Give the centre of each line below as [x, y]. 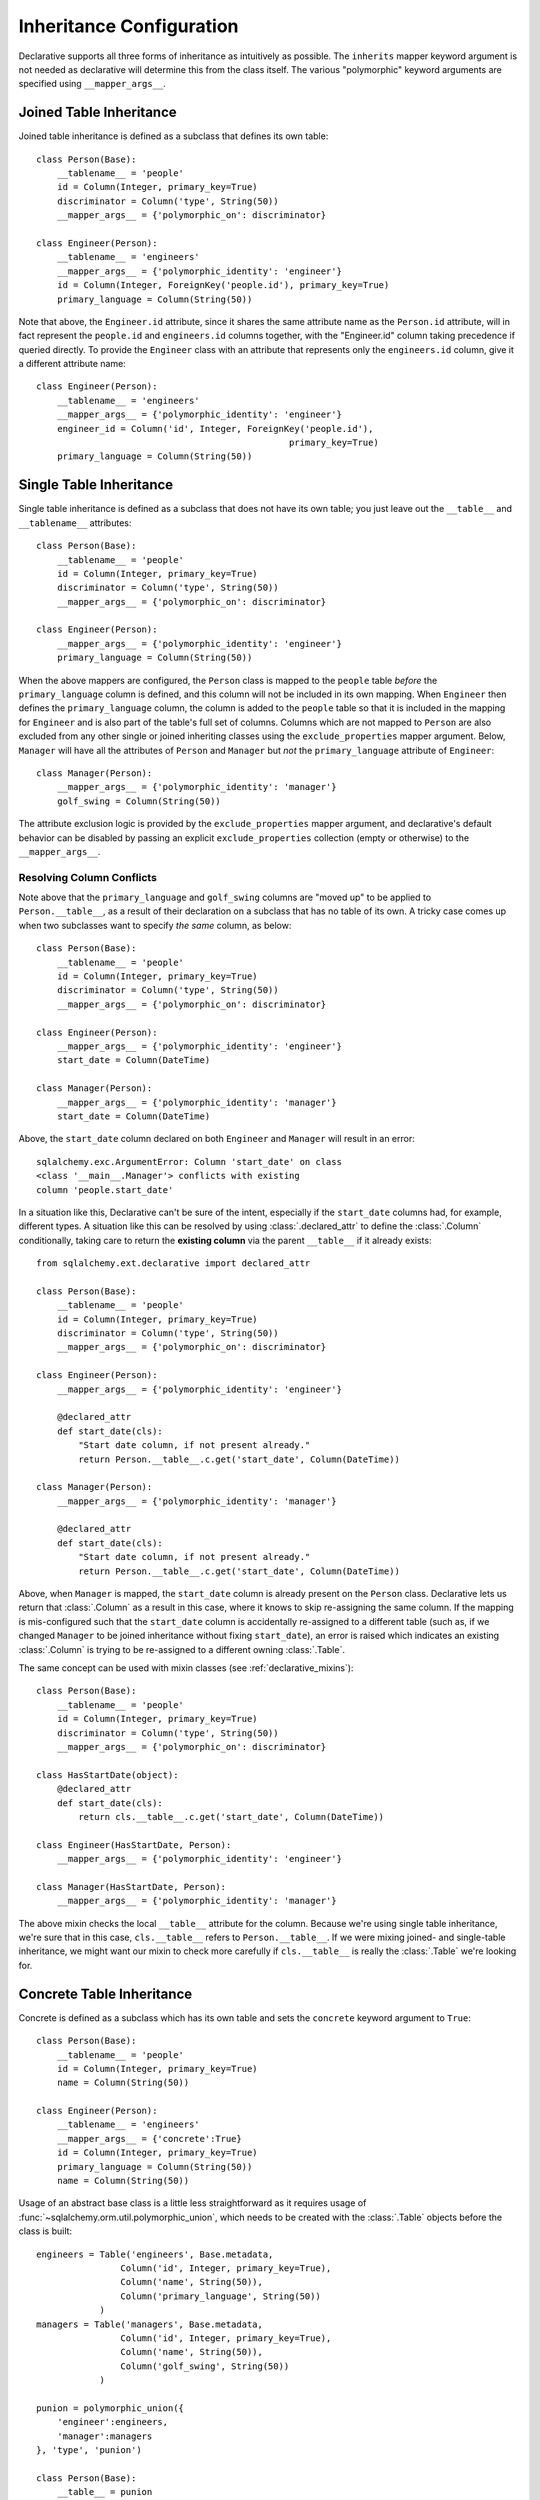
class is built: [45, 2231]
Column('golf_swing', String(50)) [205, 2366]
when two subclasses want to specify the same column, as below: [155, 925]
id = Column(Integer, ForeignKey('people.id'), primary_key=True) [223, 285]
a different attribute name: [72, 364]
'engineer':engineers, [112, 2422]
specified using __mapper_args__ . [92, 84]
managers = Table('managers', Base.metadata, [150, 2324]
